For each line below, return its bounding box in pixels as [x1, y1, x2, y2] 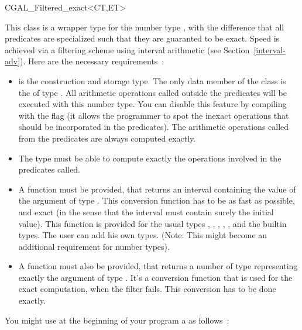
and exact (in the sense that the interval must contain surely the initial [18, 205, 274, 218]
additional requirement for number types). [18, 240, 170, 252]
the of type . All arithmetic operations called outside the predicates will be [18, 86, 287, 98]
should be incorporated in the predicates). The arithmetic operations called [18, 121, 289, 133]
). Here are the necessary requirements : [20, 55, 164, 67]
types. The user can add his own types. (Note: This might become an [18, 229, 267, 241]
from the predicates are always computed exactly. [18, 132, 196, 144]
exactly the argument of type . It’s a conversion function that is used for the [18, 271, 293, 283]
